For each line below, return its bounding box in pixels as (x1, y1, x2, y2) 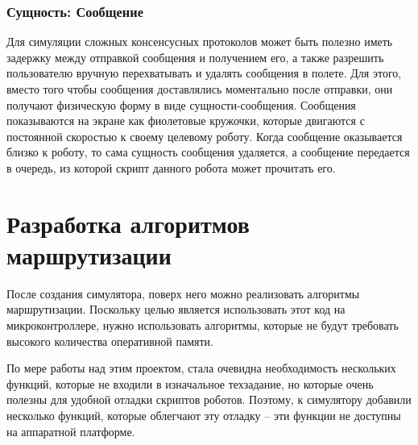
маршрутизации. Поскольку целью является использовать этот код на (6, 301, 346, 318)
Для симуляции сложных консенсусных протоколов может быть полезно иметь (6, 33, 393, 50)
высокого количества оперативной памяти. (6, 332, 213, 349)
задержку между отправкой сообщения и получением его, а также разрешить (6, 48, 384, 65)
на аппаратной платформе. (6, 422, 135, 439)
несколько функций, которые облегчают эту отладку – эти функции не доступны (6, 407, 401, 424)
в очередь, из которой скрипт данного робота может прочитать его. (6, 159, 336, 176)
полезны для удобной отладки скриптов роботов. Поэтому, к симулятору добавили (6, 391, 412, 408)
